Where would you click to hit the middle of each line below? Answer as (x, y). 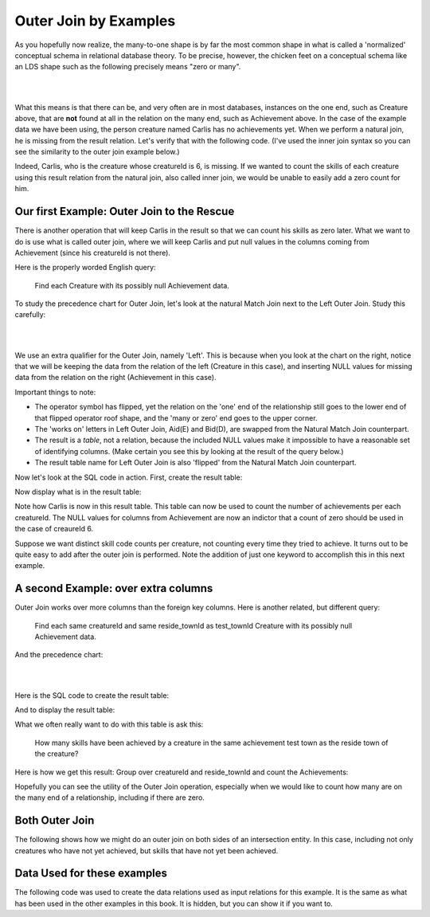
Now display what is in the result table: (78, 492)
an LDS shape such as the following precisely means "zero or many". (128, 67)
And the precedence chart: (59, 655)
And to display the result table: (65, 710)
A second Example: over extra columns (114, 588)
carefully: (30, 315)
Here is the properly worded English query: (85, 268)
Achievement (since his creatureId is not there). (93, 253)
